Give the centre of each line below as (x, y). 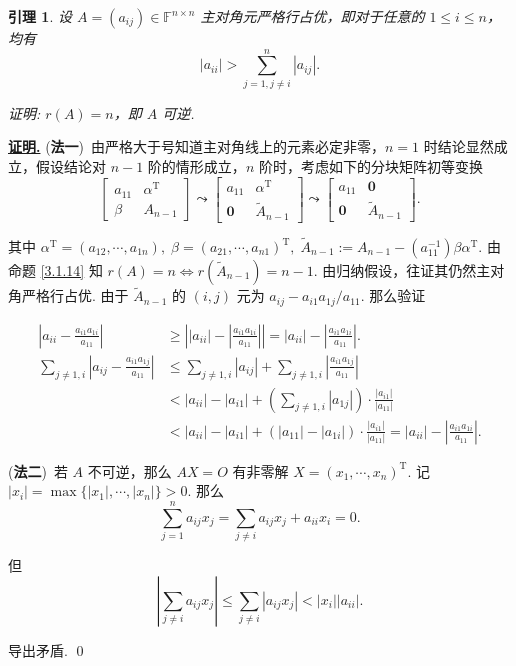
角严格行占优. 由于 (68, 295)
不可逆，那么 (129, 470)
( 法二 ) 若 (38, 470)
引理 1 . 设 (40, 16)
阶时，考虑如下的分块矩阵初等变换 (370, 165)
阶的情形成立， (196, 165)
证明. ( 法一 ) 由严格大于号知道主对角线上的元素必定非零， (197, 146)
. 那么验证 (393, 295)
